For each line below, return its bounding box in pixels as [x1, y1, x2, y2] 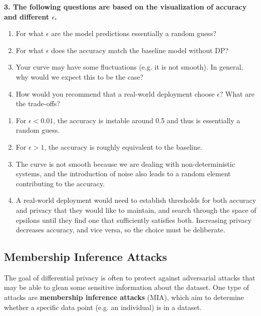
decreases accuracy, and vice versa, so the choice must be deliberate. [16, 224, 225, 235]
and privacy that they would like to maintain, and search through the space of [16, 204, 256, 215]
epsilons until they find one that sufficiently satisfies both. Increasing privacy [16, 214, 252, 225]
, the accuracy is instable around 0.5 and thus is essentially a [53, 115, 240, 125]
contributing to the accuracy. [16, 178, 105, 188]
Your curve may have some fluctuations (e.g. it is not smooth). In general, [16, 62, 243, 72]
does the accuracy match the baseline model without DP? [51, 45, 228, 55]
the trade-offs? [16, 98, 60, 109]
